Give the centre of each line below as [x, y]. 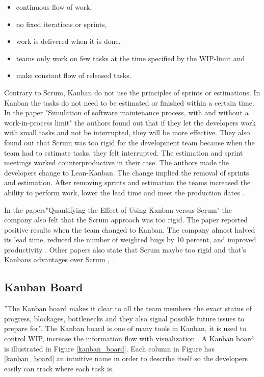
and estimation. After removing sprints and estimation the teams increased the [127, 182]
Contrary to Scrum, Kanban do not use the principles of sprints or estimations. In [132, 92]
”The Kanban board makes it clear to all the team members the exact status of [128, 308]
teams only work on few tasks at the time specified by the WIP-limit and [130, 58]
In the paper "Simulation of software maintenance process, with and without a [126, 112]
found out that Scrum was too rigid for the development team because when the [129, 142]
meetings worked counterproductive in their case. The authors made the [117, 162]
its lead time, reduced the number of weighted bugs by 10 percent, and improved [130, 240]
